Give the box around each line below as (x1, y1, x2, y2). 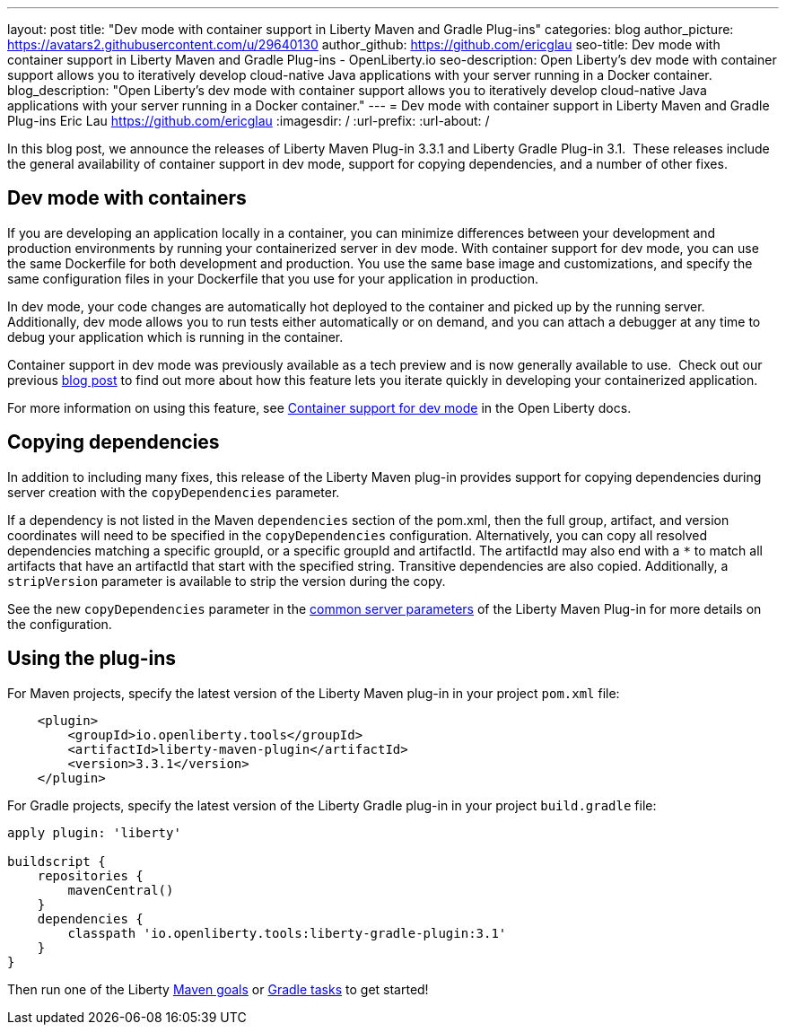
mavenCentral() (67, 882, 174, 897)
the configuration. (7, 616, 112, 632)
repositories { (37, 868, 144, 883)
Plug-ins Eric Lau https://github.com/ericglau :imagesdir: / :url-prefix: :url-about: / (7, 113, 490, 128)
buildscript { (7, 853, 106, 869)
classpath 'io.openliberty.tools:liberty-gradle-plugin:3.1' (67, 925, 507, 940)
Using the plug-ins (7, 647, 177, 670)
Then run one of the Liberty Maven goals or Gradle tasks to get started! (7, 981, 429, 997)
